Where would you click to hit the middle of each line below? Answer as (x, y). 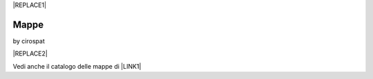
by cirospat (29, 41)
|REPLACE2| (30, 54)
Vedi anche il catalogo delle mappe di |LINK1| (77, 66)
